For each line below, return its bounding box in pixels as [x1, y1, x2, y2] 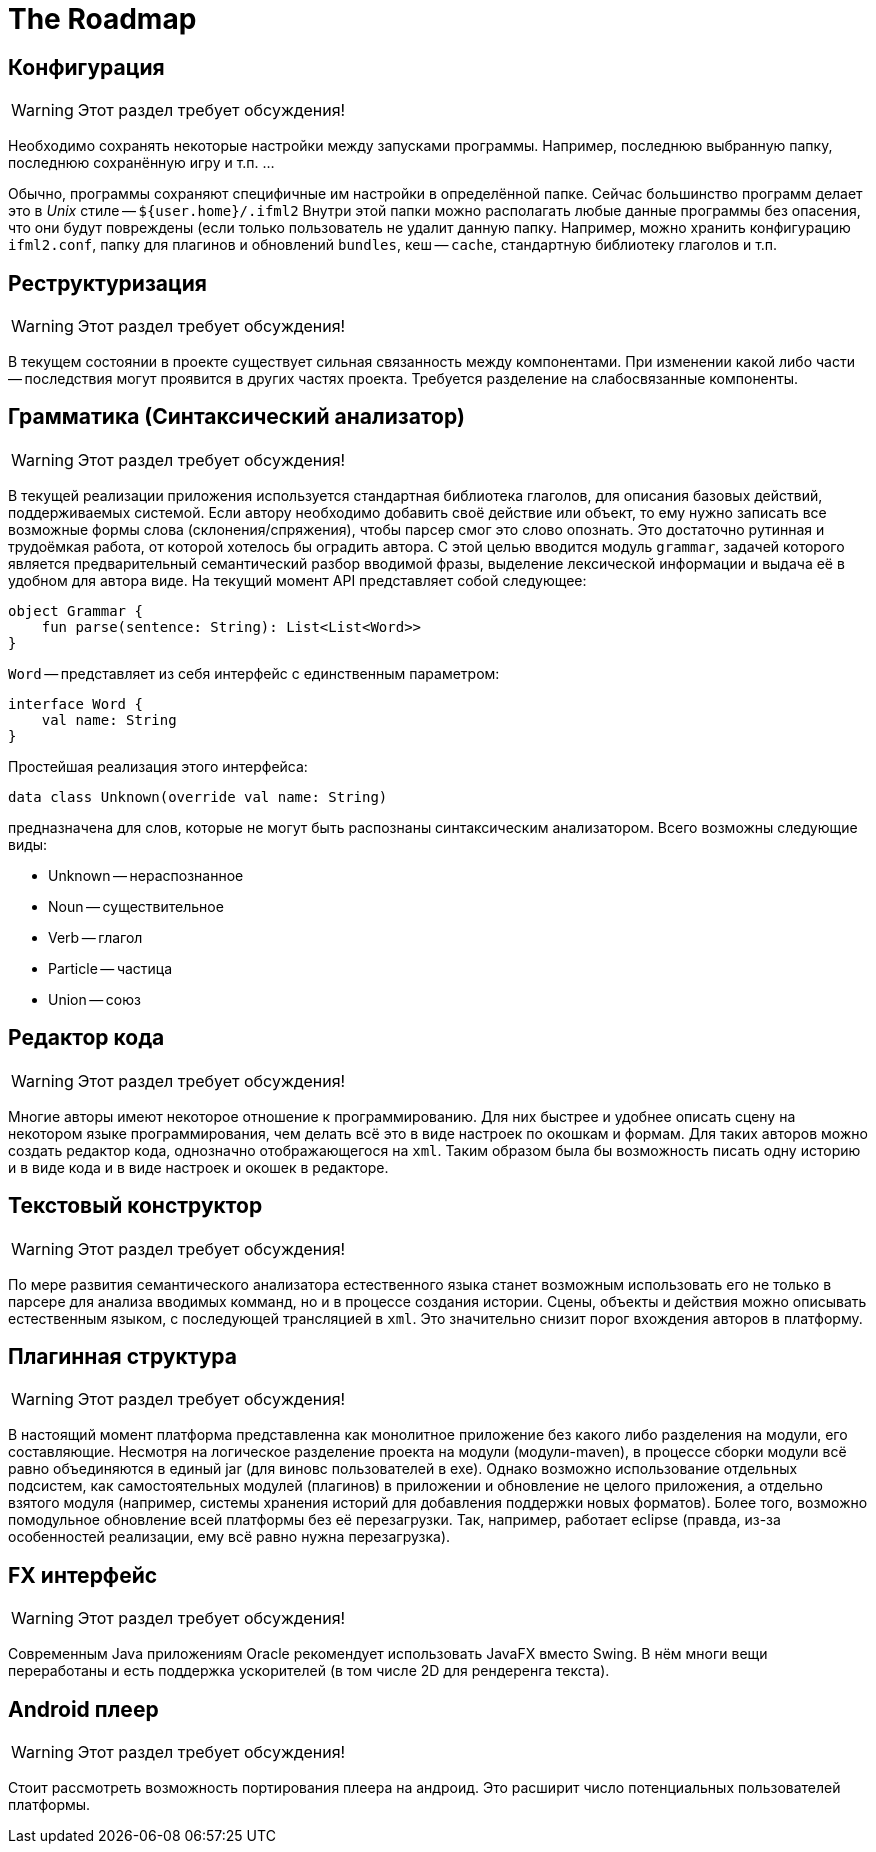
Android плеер [8, 1696, 159, 1722]
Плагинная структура [8, 1343, 237, 1369]
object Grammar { [8, 602, 143, 619]
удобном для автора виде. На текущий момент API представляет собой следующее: [8, 571, 587, 589]
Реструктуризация [8, 270, 207, 296]
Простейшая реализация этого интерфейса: [8, 757, 308, 775]
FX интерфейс [8, 1562, 158, 1588]
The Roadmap [8, 2, 197, 36]
